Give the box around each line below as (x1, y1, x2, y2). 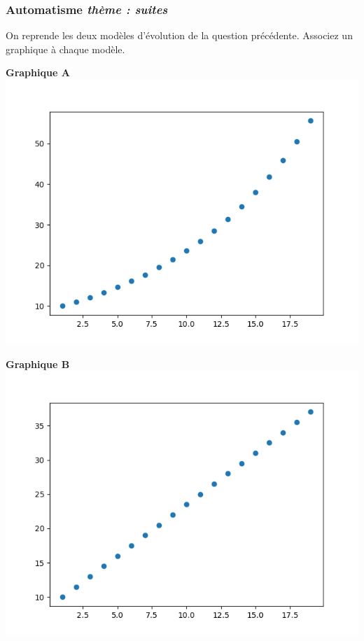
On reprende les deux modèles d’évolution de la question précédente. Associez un (6, 28, 353, 43)
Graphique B (6, 356, 70, 371)
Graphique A (6, 65, 70, 80)
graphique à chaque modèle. (6, 41, 125, 56)
